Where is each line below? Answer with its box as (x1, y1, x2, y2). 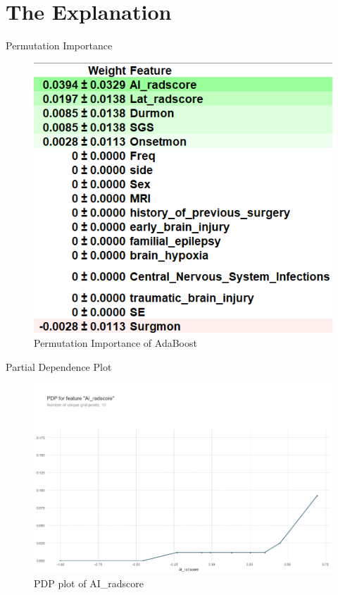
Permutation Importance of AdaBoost (34, 335, 197, 350)
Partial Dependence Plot (6, 359, 112, 374)
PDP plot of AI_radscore (34, 575, 144, 590)
